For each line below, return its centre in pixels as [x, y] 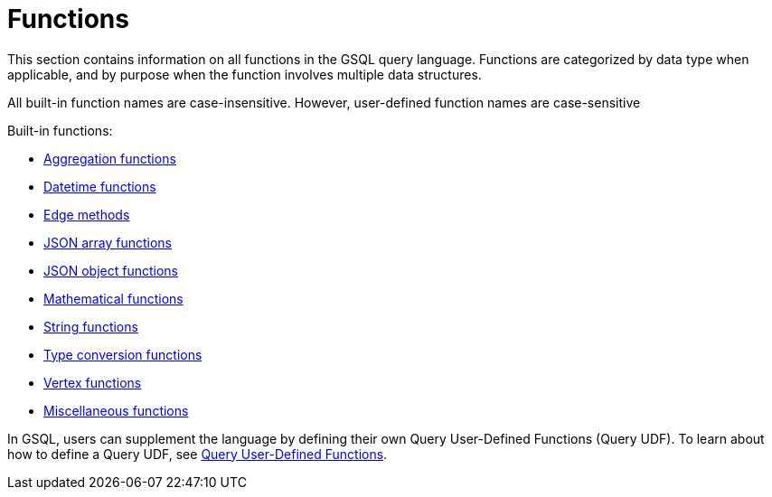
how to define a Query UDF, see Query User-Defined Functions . [198, 454]
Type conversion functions [123, 354]
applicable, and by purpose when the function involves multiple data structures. [245, 74]
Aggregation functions [110, 158]
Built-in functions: [60, 130]
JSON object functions [111, 270]
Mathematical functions [113, 298]
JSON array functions [108, 242]
